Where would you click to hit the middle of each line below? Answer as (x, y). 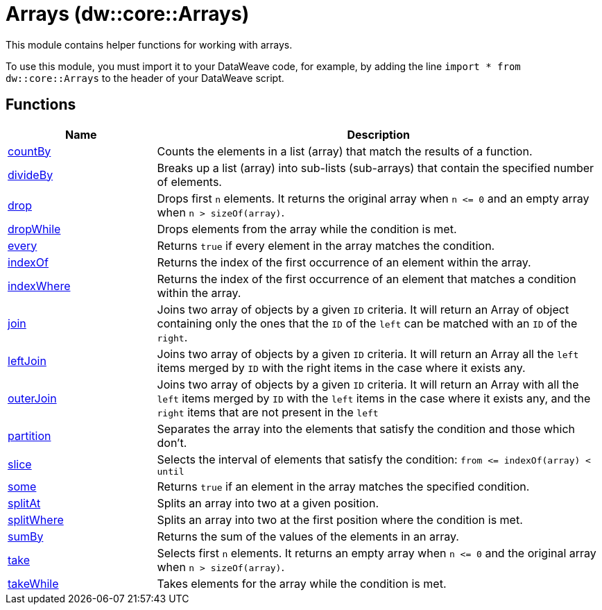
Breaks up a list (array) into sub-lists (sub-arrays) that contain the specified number (376, 168)
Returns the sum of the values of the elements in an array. (308, 536)
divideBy (31, 175)
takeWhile (33, 583)
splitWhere (36, 519)
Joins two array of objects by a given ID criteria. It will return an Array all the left (368, 354)
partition (29, 435)
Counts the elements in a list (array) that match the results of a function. (345, 151)
